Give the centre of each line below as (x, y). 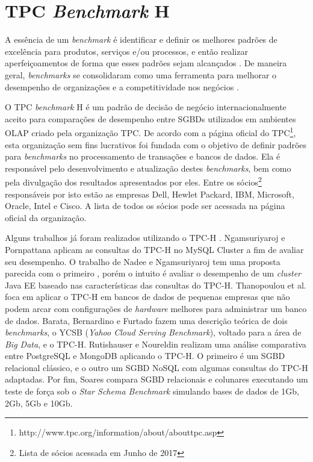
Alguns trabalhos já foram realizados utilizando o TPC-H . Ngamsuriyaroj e (145, 238)
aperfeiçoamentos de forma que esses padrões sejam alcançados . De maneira (146, 63)
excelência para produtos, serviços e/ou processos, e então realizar (126, 51)
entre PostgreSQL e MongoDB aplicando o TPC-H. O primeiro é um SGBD (145, 356)
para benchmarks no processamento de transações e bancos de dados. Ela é (143, 156)
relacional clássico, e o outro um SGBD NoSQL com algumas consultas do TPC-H (156, 367)
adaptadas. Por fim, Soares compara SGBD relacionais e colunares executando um (156, 379)
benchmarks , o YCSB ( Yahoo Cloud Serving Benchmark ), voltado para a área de (153, 332)
